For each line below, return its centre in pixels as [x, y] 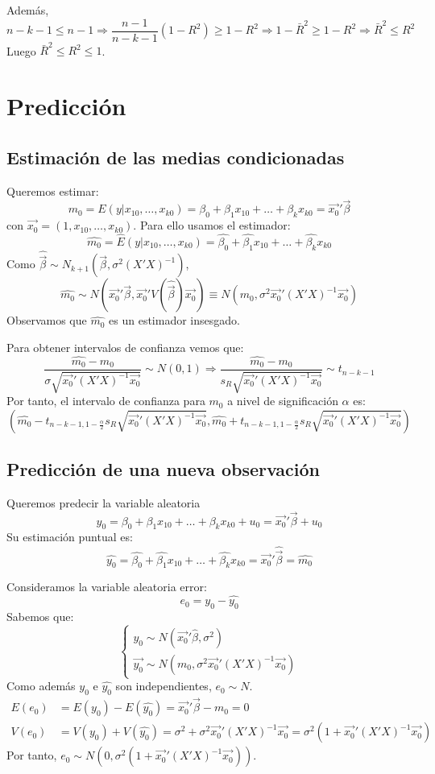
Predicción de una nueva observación [164, 469]
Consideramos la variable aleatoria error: [107, 587]
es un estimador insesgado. [174, 320]
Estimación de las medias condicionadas [176, 157]
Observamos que [47, 320]
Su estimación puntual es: [70, 537]
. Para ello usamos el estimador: [212, 225]
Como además [41, 686]
